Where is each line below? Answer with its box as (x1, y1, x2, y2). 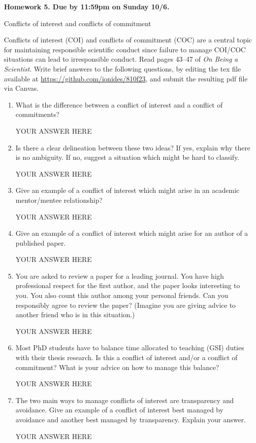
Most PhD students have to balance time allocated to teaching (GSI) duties (15, 342, 244, 353)
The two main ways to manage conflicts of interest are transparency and (15, 395, 234, 405)
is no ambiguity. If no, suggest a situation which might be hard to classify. (15, 152, 239, 162)
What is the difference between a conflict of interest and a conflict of (15, 99, 223, 110)
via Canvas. (4, 83, 39, 93)
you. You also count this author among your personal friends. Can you (15, 290, 228, 300)
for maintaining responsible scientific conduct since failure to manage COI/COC (4, 44, 246, 54)
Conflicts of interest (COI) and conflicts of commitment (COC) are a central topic (4, 35, 252, 45)
